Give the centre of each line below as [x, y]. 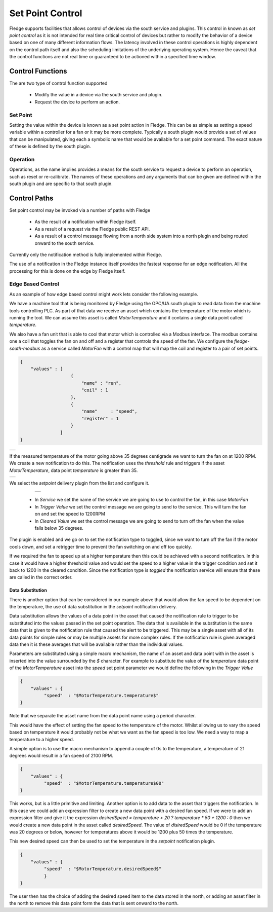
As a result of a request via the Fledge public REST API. [92, 229]
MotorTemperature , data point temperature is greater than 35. [74, 470]
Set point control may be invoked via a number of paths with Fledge [80, 210]
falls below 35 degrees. [59, 528]
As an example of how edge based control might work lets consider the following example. [104, 294]
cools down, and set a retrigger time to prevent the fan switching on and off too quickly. [101, 546]
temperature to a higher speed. [42, 739]
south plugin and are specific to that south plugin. [61, 184]
